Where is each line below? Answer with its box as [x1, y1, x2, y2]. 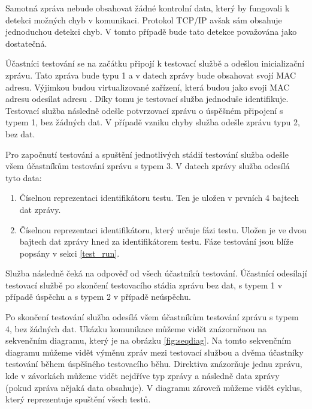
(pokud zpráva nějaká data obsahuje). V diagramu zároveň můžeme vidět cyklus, [5, 381, 302, 393]
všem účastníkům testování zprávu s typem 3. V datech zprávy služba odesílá [5, 160, 290, 172]
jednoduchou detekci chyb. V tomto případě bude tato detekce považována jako [5, 25, 297, 38]
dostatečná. [5, 37, 47, 49]
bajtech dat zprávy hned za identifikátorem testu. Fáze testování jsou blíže [19, 235, 293, 248]
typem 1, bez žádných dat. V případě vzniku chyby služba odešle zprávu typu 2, [5, 116, 300, 128]
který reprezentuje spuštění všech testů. [5, 393, 151, 405]
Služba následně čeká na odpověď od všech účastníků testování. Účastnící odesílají [5, 267, 307, 279]
